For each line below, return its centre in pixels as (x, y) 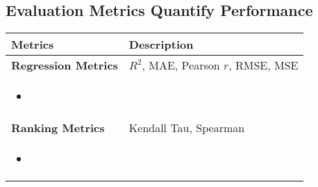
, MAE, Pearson (181, 65)
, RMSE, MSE (263, 65)
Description (161, 44)
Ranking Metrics (58, 128)
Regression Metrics (65, 65)
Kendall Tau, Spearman (187, 128)
